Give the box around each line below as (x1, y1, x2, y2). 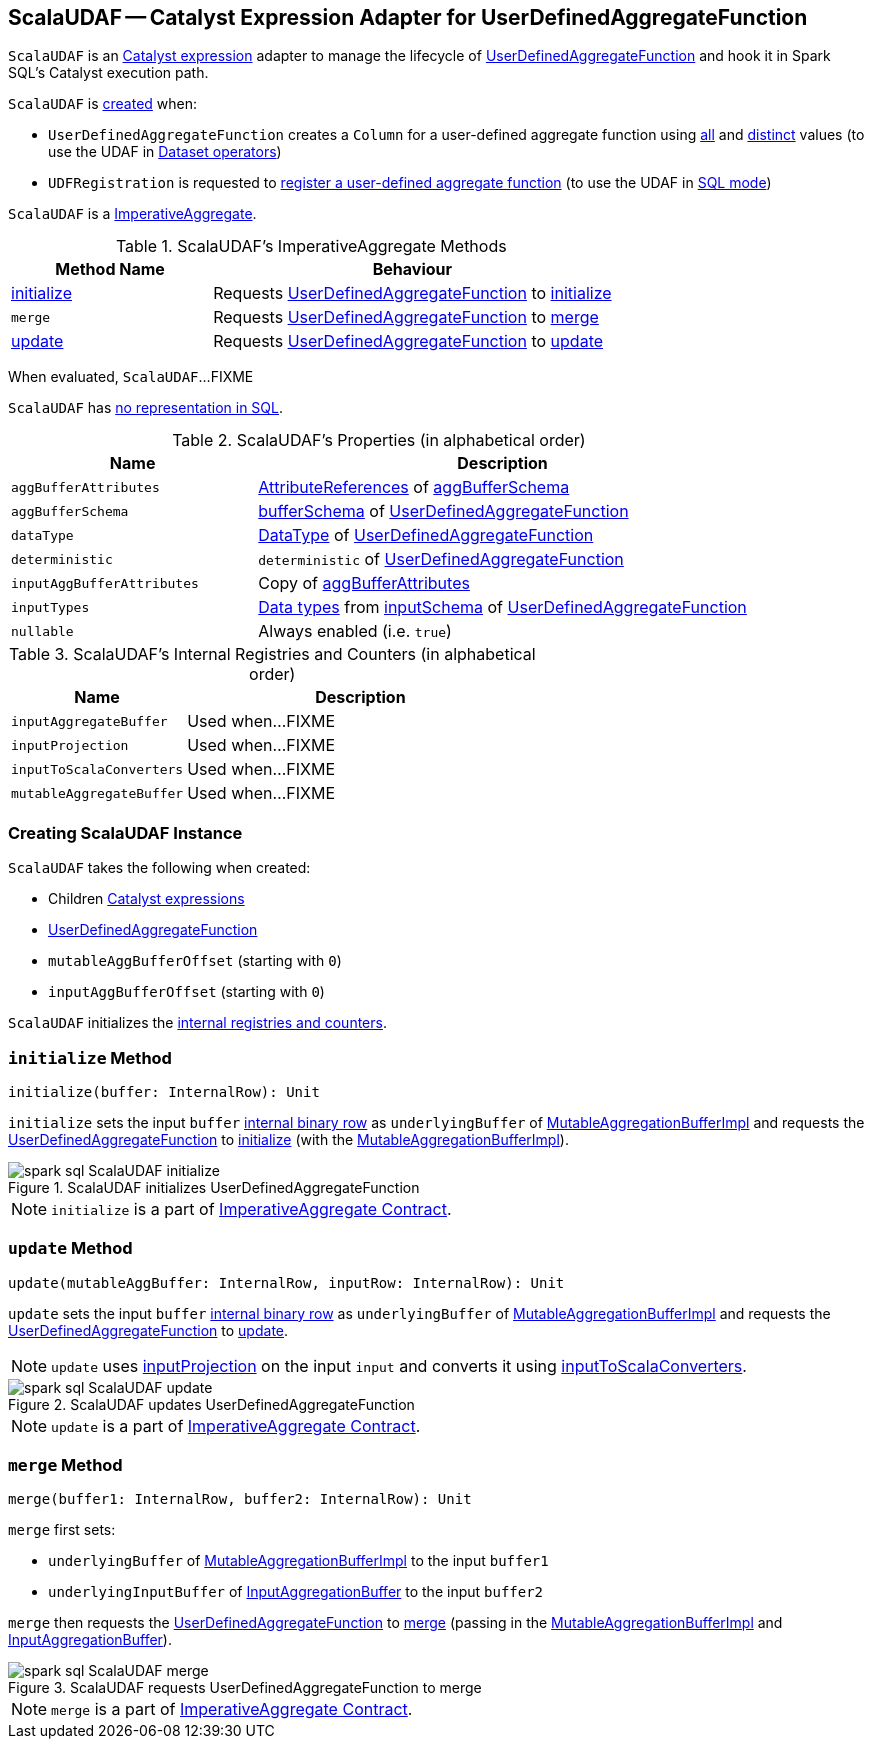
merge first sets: (8, 1521, 116, 1539)
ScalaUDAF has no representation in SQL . (8, 399, 283, 417)
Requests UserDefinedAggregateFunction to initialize (213, 283, 612, 304)
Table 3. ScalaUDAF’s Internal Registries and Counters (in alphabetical (8, 644, 536, 665)
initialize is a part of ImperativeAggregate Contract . (51, 1198, 452, 1219)
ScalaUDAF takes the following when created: (8, 859, 311, 877)
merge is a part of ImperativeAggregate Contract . (51, 1699, 413, 1720)
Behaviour (372, 259, 453, 280)
